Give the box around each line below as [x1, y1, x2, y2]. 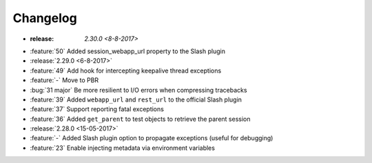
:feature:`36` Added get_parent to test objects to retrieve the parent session [30, 115, 251, 123]
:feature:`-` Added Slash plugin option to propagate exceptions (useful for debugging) [30, 134, 273, 142]
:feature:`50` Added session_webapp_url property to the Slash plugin [30, 47, 225, 55]
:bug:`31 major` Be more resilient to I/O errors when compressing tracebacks [30, 86, 247, 94]
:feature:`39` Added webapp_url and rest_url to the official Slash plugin [30, 95, 242, 104]
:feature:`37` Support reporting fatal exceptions [30, 105, 165, 113]
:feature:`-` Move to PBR [30, 76, 99, 84]
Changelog [12, 10, 77, 26]
